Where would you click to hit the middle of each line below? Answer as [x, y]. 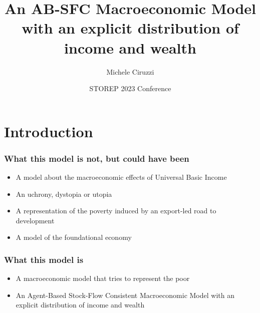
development [35, 220]
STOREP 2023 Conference [130, 88]
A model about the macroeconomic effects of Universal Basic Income [121, 177]
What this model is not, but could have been [97, 158]
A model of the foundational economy [74, 237]
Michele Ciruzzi [130, 71]
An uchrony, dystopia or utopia [64, 194]
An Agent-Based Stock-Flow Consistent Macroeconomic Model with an [125, 295]
